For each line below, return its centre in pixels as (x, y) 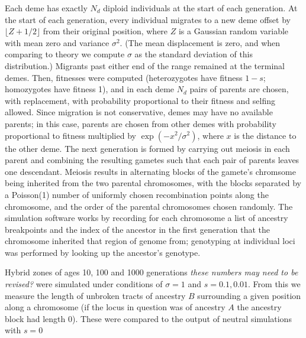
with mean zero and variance (57, 42)
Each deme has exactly (46, 8)
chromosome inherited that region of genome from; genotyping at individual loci (150, 241)
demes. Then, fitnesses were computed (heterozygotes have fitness (124, 77)
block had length (35, 318)
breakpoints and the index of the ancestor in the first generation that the (138, 229)
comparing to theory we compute (65, 54)
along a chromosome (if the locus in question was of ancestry (115, 307)
